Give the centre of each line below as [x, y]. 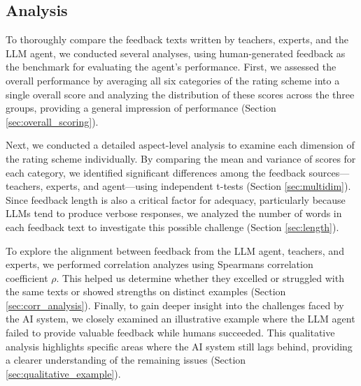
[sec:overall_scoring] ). [52, 121]
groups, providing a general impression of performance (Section [141, 108]
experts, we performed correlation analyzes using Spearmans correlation [160, 264]
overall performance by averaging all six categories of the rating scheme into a [173, 80]
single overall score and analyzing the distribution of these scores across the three [180, 94]
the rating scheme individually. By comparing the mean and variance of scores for [181, 158]
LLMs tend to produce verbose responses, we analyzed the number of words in [174, 213]
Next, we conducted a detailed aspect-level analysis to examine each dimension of [180, 145]
